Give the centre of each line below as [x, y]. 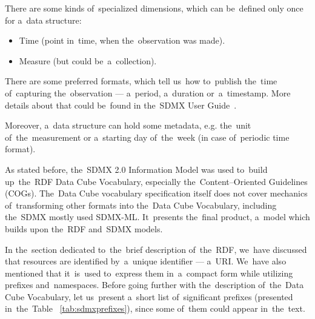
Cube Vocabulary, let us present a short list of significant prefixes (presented [149, 296]
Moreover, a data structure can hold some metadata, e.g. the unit [128, 125]
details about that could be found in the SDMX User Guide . [121, 105]
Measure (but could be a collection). [88, 60]
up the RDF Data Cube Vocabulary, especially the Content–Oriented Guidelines [156, 181]
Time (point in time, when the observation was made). [122, 40]
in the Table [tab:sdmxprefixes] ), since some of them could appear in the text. [155, 308]
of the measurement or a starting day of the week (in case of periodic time [147, 137]
